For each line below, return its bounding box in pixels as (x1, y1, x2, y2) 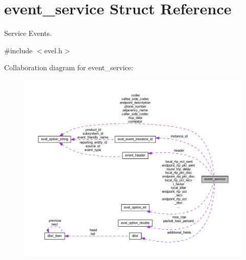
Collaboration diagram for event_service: (4, 62, 133, 73)
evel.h (44, 45, 63, 55)
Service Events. (4, 28, 52, 38)
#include (4, 45, 33, 55)
